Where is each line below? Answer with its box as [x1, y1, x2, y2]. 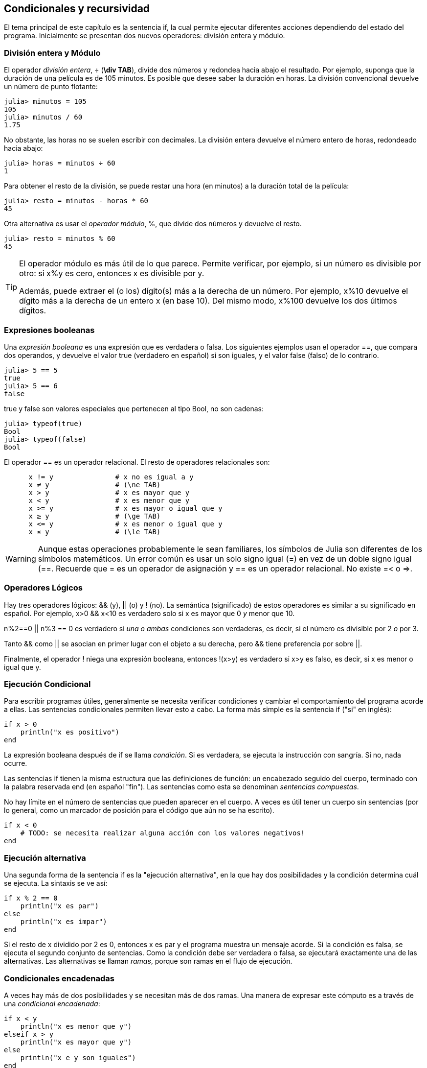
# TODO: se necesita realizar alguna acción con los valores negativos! [20, 829, 305, 837]
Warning [5, 553, 36, 564]
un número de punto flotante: [4, 82, 98, 91]
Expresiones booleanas [4, 325, 95, 335]
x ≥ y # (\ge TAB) [28, 512, 161, 520]
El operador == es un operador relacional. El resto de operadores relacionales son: [4, 457, 270, 466]
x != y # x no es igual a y [28, 473, 194, 481]
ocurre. [4, 759, 27, 768]
